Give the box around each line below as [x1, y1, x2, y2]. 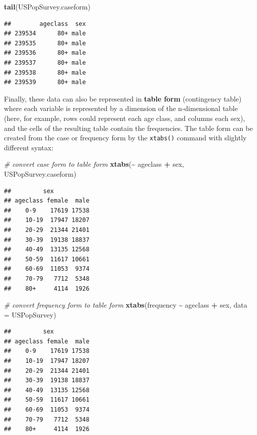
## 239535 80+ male [4, 39, 86, 47]
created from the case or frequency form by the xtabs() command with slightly [4, 132, 247, 143]
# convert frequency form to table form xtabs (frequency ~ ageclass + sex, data [4, 300, 248, 310]
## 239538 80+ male [4, 69, 86, 76]
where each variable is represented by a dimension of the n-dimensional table [4, 103, 238, 113]
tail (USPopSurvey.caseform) [4, 1, 90, 11]
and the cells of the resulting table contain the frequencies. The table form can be [4, 122, 253, 133]
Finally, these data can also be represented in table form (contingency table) [4, 93, 242, 104]
